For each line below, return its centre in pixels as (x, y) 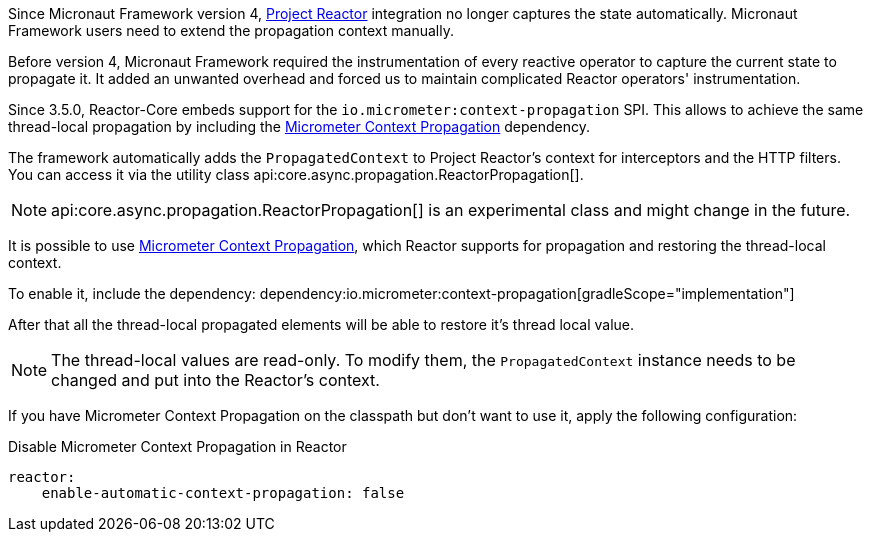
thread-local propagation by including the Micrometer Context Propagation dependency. (299, 126)
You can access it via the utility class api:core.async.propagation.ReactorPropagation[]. (296, 174)
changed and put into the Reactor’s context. (215, 380)
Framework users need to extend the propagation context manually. (231, 30)
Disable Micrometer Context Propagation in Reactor (177, 446)
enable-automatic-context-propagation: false (223, 493)
